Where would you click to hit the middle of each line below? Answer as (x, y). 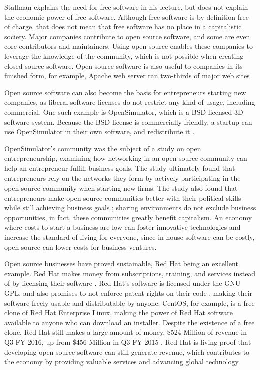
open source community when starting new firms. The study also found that (121, 188)
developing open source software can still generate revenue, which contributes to (127, 352)
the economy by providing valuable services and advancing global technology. (122, 362)
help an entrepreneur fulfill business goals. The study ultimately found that (120, 168)
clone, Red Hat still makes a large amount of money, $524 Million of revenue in (125, 332)
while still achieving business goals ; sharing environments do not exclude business (130, 207)
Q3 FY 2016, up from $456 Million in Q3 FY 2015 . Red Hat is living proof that (128, 342)
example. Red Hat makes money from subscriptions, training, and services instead (130, 273)
